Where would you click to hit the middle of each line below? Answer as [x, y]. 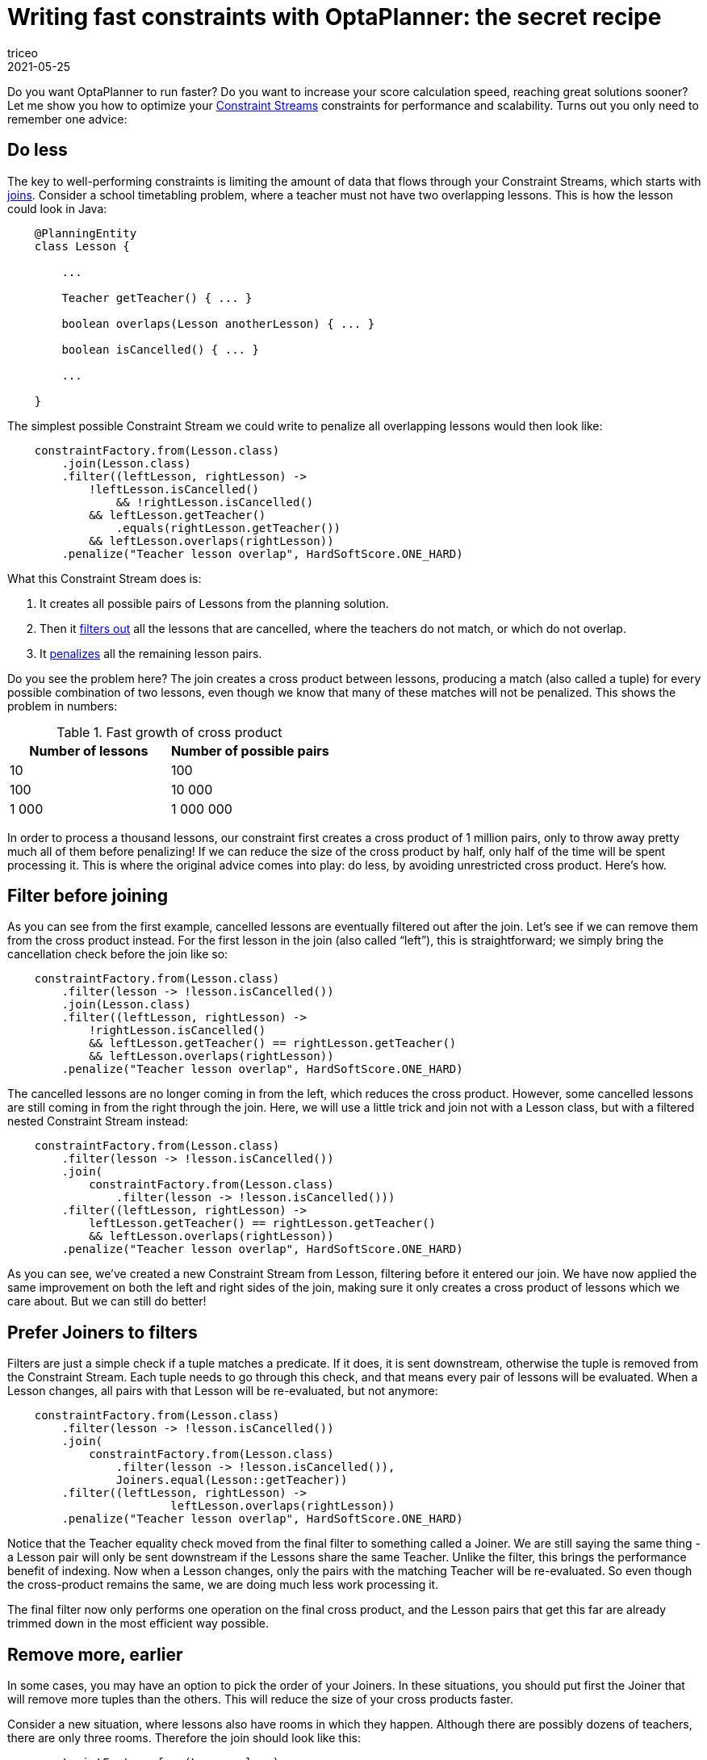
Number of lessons [89, 750]
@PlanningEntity [86, 233]
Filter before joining [88, 896]
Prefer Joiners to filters [102, 1332]
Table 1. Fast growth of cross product [169, 732]
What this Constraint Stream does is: [105, 578]
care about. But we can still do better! [107, 1301]
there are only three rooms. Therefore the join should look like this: [184, 1738]
